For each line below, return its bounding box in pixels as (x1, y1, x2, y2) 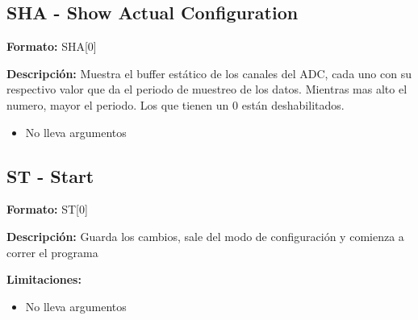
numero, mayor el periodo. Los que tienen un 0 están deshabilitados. (6, 96, 345, 113)
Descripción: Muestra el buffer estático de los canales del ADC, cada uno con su (6, 64, 412, 81)
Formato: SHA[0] (6, 38, 97, 55)
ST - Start (6, 163, 94, 188)
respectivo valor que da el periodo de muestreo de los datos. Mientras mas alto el (6, 81, 408, 98)
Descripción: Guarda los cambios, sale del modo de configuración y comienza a (6, 227, 404, 244)
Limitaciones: (6, 271, 82, 288)
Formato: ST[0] (6, 201, 88, 218)
